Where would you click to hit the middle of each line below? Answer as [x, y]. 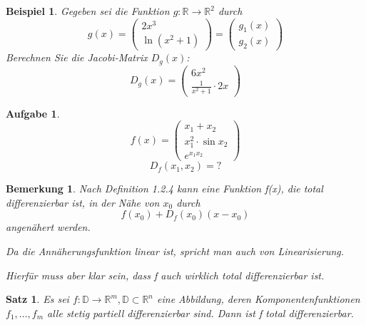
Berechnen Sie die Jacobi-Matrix [77, 57]
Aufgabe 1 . [33, 113]
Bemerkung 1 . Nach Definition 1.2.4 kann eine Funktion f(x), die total [164, 189]
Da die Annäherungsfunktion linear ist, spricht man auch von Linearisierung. [175, 251]
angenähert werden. [48, 227]
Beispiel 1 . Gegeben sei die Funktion [88, 11]
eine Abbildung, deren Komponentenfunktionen [259, 299]
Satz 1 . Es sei [37, 299]
